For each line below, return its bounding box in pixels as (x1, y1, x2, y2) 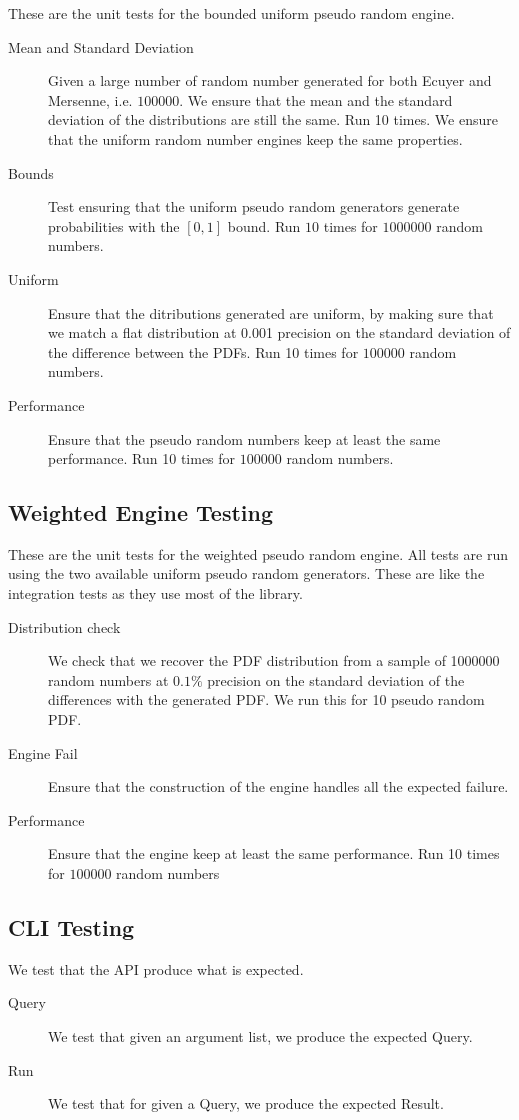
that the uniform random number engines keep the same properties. (48, 128, 463, 149)
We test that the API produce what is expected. (8, 958, 304, 979)
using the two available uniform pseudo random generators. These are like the (8, 563, 485, 584)
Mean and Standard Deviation (8, 36, 194, 57)
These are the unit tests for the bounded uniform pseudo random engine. (8, 3, 455, 23)
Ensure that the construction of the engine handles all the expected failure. (48, 776, 509, 797)
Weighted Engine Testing (8, 497, 274, 528)
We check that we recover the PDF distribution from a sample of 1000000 (48, 650, 500, 671)
